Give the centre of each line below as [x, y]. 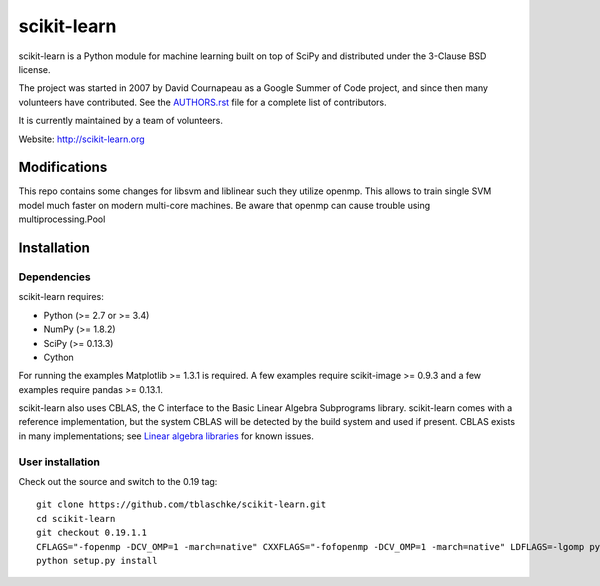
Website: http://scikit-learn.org [81, 139]
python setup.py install [97, 560]
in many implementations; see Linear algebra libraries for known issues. [166, 436]
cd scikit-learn [76, 518]
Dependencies [55, 277]
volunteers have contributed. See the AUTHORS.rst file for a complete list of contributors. [202, 102]
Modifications [63, 167]
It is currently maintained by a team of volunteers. [121, 121]
